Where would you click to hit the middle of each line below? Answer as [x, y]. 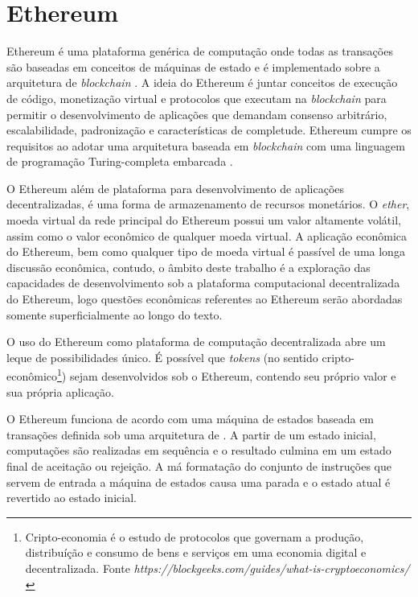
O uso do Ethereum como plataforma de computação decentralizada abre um [196, 342]
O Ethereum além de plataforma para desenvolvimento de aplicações [176, 188]
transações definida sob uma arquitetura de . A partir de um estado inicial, [191, 434]
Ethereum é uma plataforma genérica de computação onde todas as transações [200, 51]
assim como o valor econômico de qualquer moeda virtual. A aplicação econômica [207, 235]
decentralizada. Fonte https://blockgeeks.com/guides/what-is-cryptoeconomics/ [217, 568]
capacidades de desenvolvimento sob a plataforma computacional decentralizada [203, 283]
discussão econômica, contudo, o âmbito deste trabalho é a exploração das [189, 267]
